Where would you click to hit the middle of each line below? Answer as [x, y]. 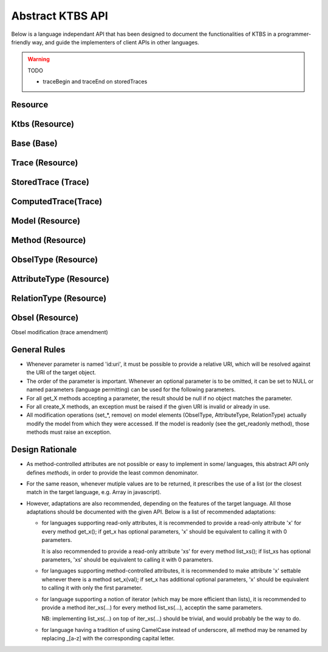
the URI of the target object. [61, 372]
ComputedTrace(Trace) [57, 201]
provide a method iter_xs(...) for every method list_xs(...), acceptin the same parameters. [152, 607]
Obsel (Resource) [45, 318]
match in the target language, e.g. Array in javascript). [94, 492]
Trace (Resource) [45, 163]
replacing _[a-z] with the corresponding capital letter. [108, 639]
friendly [21, 42]
